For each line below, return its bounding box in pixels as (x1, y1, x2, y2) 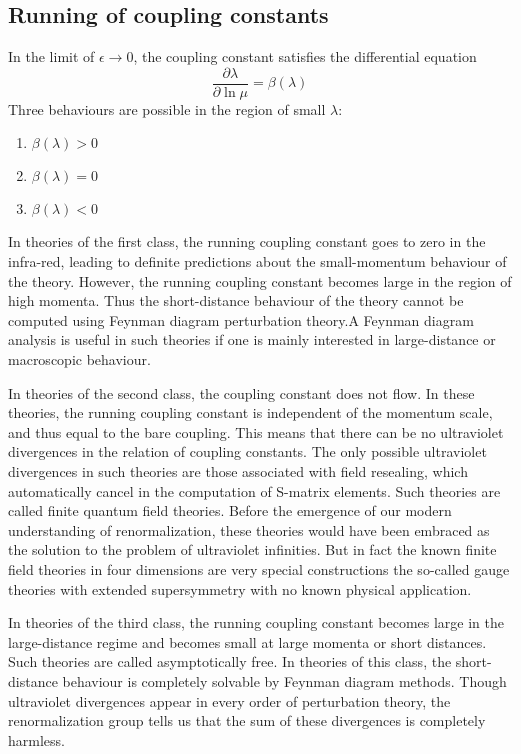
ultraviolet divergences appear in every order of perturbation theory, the (8, 690, 451, 711)
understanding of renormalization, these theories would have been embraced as (8, 519, 490, 540)
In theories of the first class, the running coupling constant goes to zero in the (8, 231, 486, 252)
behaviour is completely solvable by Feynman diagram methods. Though (62, 670, 507, 691)
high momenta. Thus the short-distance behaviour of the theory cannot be (8, 290, 464, 311)
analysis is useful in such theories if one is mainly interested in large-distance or (8, 329, 496, 350)
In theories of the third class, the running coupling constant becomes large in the (8, 612, 504, 633)
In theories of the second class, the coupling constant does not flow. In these (8, 382, 475, 403)
